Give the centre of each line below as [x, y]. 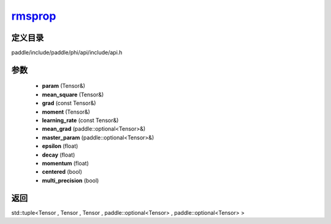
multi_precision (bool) [70, 180]
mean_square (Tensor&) [73, 95]
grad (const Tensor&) [69, 103]
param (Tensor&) [64, 86]
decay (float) [59, 155]
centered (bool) [62, 172]
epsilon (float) [60, 146]
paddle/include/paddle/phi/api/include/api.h [67, 53]
